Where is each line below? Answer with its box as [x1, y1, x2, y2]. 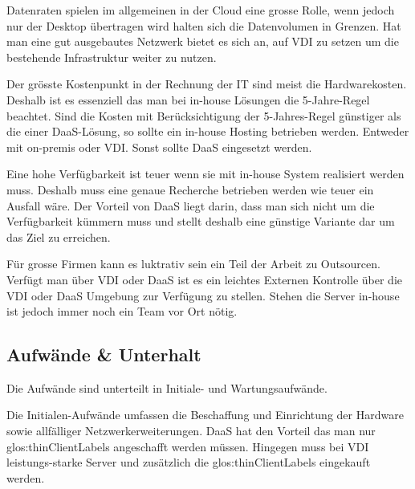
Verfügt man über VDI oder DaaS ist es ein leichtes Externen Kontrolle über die [6, 271, 402, 287]
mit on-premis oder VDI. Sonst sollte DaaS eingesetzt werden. [6, 138, 312, 155]
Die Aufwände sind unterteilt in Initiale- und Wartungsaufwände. [6, 379, 328, 396]
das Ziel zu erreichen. [6, 228, 111, 245]
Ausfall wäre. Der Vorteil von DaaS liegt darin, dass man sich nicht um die [6, 197, 375, 214]
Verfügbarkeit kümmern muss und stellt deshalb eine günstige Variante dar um [6, 213, 395, 230]
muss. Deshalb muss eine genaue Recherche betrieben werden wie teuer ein [6, 181, 374, 198]
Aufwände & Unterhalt [6, 342, 201, 367]
